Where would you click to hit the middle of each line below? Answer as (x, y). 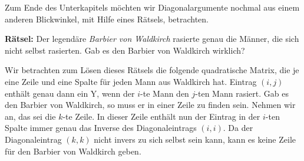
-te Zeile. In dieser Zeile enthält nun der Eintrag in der (161, 116)
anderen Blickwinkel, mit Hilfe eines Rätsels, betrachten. (107, 19)
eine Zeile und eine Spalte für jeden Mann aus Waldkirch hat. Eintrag (131, 81)
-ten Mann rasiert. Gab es (242, 93)
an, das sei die (30, 116)
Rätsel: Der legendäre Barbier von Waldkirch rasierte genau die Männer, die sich (152, 39)
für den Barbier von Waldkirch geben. (73, 151)
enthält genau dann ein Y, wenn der (70, 93)
